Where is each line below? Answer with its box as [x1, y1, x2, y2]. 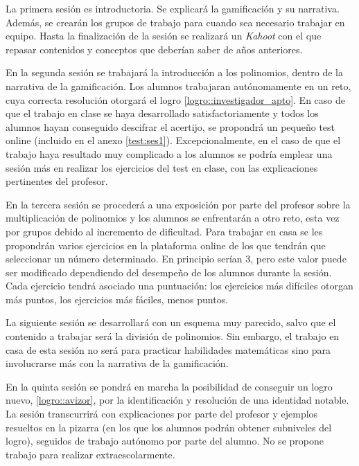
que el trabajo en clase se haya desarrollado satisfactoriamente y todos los [6, 106, 319, 120]
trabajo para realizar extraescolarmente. [6, 447, 175, 461]
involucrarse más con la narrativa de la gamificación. [6, 356, 229, 370]
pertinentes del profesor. [6, 174, 108, 188]
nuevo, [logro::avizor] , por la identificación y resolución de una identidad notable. [6, 393, 349, 407]
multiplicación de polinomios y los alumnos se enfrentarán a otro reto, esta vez [6, 210, 340, 225]
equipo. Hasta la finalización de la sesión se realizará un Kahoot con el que [6, 28, 322, 43]
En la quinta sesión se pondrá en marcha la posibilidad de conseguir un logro [6, 379, 333, 393]
